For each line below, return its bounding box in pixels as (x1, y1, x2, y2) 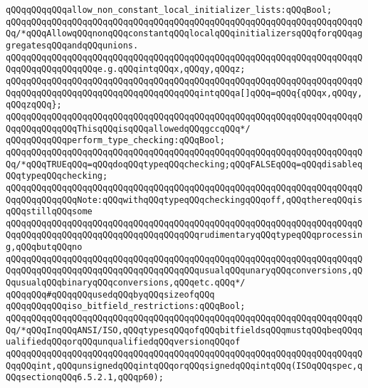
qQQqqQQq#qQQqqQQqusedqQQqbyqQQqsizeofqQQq (6, 289, 215, 300)
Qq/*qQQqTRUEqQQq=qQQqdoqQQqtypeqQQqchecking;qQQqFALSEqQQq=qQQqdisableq (6, 159, 363, 169)
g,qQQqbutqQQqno (6, 242, 83, 253)
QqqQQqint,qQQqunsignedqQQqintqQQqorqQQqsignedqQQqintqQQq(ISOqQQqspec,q (6, 360, 363, 371)
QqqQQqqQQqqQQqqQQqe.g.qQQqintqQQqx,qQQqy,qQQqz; (6, 64, 246, 75)
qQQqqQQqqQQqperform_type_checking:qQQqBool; (6, 135, 225, 146)
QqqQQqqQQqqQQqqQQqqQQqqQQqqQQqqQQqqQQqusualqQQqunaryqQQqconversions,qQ (6, 266, 363, 276)
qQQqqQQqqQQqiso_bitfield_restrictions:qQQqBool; (6, 301, 246, 312)
